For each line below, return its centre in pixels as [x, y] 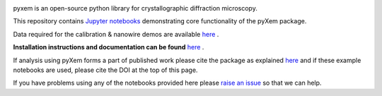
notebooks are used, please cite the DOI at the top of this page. [105, 70]
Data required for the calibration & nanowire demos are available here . [116, 34]
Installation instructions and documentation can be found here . [109, 47]
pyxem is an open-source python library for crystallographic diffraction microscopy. [135, 8]
